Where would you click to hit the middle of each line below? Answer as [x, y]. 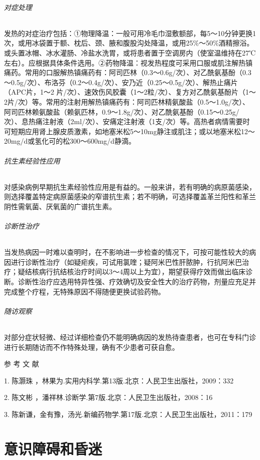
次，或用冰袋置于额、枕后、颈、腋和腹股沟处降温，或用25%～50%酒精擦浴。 [129, 43]
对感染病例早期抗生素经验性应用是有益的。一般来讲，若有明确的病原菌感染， [130, 186]
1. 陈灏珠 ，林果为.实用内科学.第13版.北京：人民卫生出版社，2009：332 [119, 380]
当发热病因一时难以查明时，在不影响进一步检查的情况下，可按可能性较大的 [126, 252]
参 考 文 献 [21, 364]
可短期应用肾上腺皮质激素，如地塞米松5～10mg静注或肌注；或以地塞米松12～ [129, 131]
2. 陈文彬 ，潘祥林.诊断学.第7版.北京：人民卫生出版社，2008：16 [108, 397]
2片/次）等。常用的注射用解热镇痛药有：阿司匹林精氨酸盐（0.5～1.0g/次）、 [127, 101]
